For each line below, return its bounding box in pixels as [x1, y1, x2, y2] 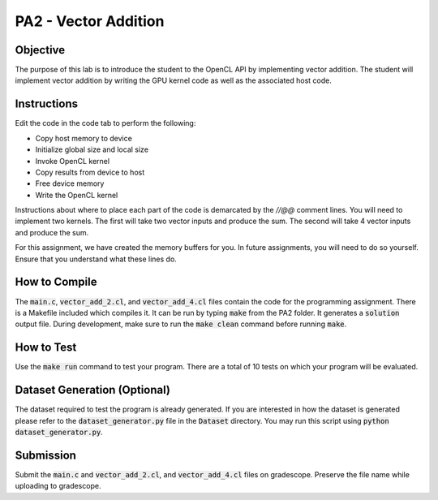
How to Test [15, 341, 77, 355]
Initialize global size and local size [35, 144, 149, 154]
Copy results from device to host [35, 167, 145, 177]
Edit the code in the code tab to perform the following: [15, 119, 196, 128]
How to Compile [15, 275, 97, 289]
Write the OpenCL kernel [35, 190, 118, 200]
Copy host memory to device [35, 133, 133, 143]
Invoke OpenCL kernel [35, 156, 109, 166]
